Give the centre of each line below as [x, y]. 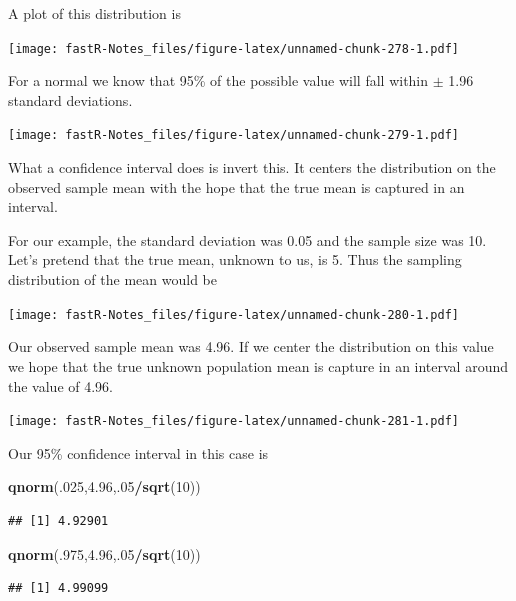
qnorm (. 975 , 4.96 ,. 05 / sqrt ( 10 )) [104, 553]
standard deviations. [70, 99]
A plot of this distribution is [94, 13]
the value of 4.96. [60, 385]
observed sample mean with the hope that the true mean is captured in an [236, 186]
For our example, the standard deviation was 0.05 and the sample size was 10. [247, 239]
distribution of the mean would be [112, 279]
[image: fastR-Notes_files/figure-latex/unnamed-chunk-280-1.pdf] [234, 314]
